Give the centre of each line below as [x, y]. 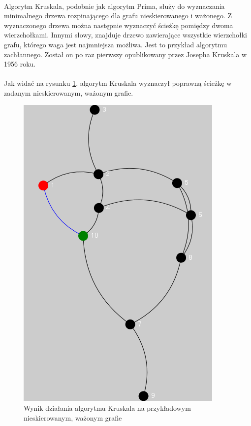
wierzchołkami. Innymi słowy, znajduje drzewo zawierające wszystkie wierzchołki [125, 35]
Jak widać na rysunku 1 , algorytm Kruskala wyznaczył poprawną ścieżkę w [118, 83]
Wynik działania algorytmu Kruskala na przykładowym [107, 408]
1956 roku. [20, 64]
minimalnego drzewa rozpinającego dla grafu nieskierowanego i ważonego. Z [118, 16]
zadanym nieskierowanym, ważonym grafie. [69, 92]
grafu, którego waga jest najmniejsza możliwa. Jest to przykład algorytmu [116, 44]
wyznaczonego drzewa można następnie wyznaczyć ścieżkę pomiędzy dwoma [119, 25]
